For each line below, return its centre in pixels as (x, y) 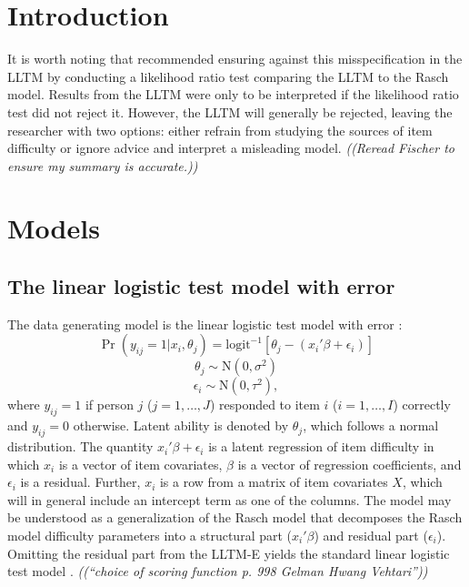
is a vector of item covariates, (140, 464)
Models (54, 228)
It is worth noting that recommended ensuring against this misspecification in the (235, 59)
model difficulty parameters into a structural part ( (150, 536)
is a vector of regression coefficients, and (349, 464)
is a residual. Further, (80, 482)
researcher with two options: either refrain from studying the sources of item (220, 130)
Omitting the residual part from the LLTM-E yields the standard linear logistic (229, 553)
